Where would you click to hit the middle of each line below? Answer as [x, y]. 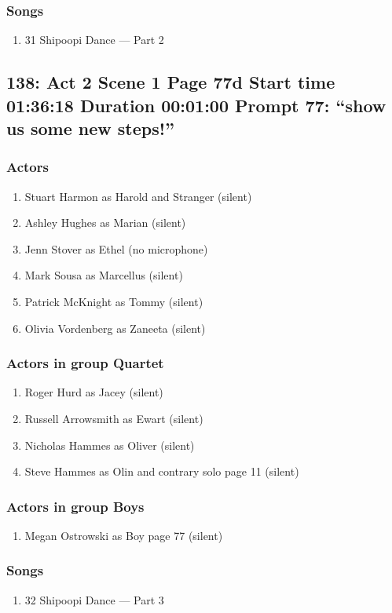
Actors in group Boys [75, 506]
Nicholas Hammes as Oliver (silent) [110, 445]
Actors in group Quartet [85, 363]
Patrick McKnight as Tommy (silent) [114, 301]
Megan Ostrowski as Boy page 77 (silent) [124, 535]
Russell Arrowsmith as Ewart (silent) [114, 418]
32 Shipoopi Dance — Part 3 [94, 599]
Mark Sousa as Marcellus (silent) [104, 275]
